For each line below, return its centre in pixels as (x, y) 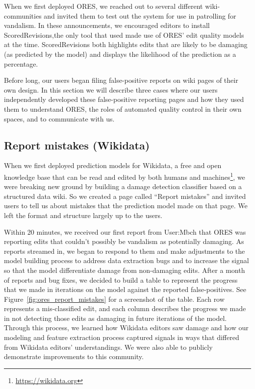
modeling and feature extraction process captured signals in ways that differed (122, 337)
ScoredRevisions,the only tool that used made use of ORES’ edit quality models (124, 35)
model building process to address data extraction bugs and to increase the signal (127, 260)
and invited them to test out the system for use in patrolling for (140, 15)
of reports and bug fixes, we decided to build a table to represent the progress (121, 280)
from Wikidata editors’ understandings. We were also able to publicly (108, 347)
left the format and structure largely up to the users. (83, 215)
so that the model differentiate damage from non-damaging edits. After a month (125, 270)
